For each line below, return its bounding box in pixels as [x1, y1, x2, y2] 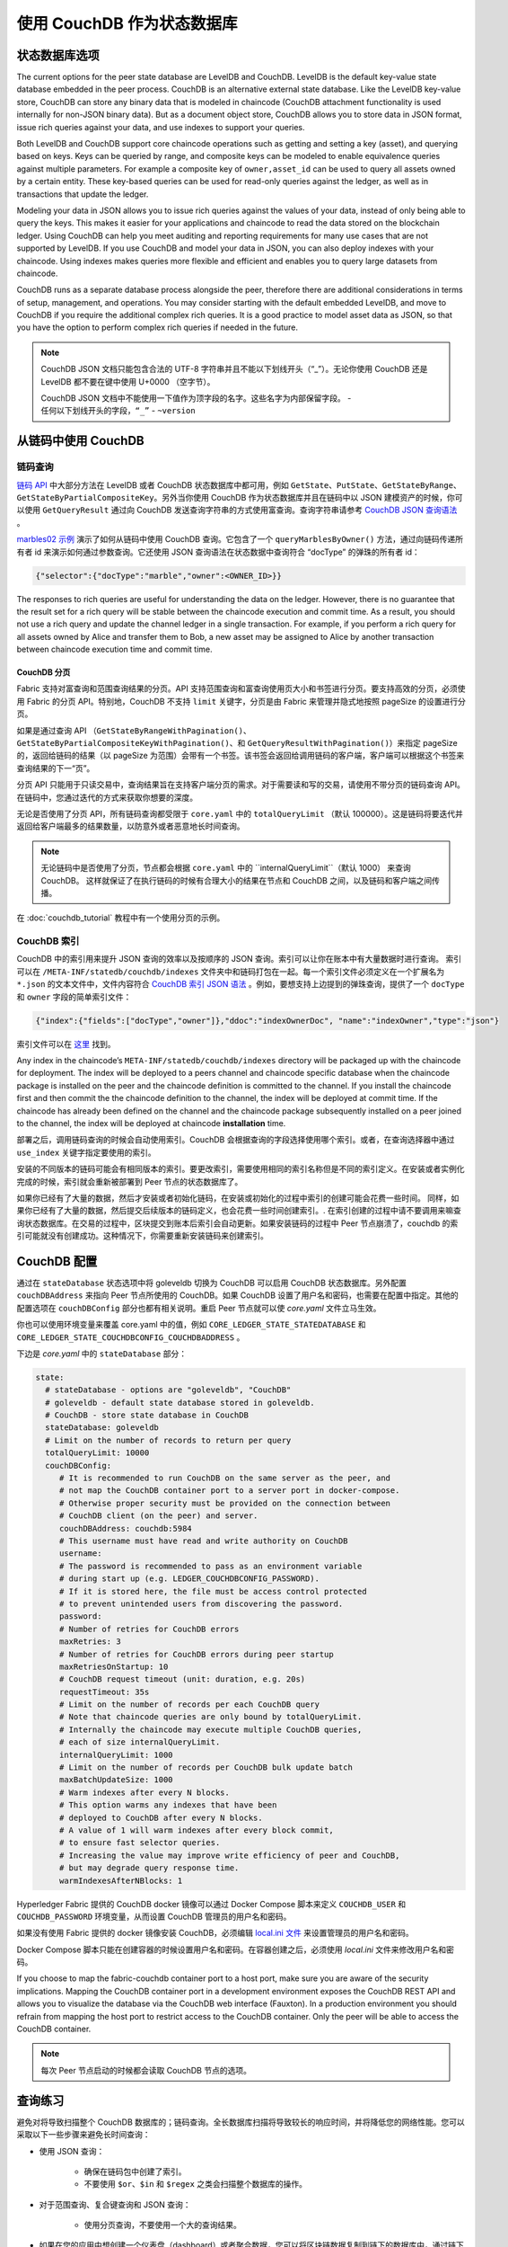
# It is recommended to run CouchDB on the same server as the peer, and [58, 1473, 390, 1483]
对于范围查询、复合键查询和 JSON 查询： [39, 2198, 192, 2210]
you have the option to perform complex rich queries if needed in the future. [16, 322, 299, 333]
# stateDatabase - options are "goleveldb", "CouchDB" [45, 1385, 292, 1395]
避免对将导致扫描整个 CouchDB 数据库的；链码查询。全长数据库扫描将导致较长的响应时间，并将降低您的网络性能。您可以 [16, 2117, 466, 2127]
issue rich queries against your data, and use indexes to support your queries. [16, 121, 305, 132]
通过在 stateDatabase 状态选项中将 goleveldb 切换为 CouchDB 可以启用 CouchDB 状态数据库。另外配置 [16, 1277, 407, 1288]
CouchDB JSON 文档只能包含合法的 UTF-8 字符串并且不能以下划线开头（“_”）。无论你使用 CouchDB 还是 [40, 364, 428, 375]
